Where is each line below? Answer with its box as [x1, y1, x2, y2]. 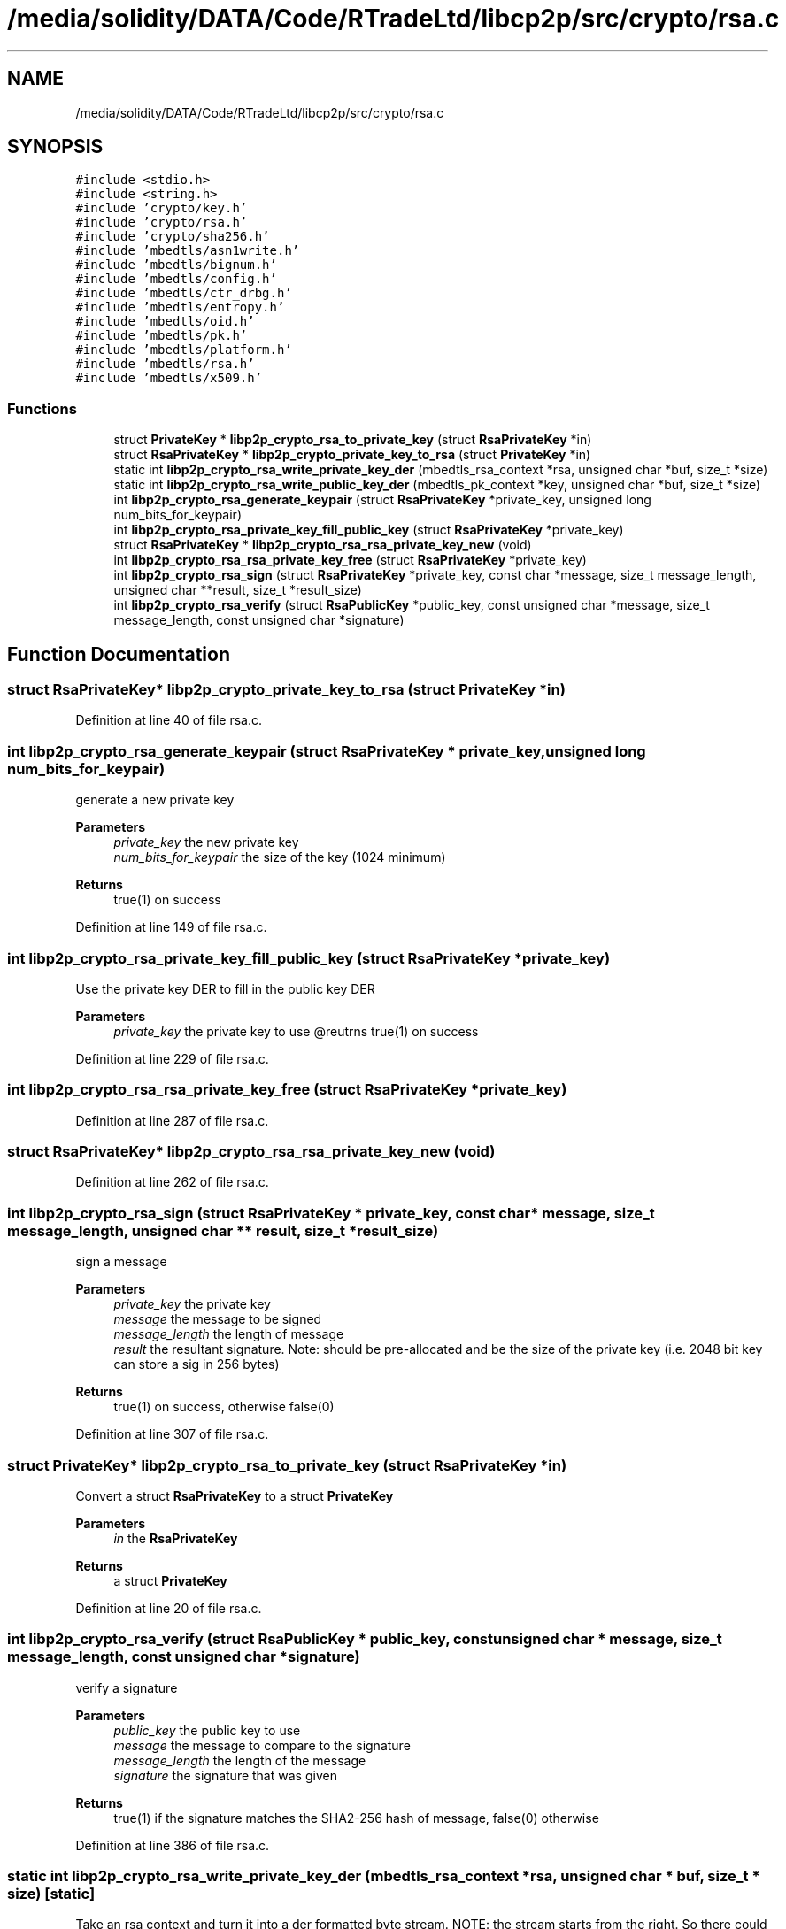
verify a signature [75, 1679, 178, 1695]
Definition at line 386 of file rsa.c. [75, 1837, 270, 1853]
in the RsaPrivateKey [113, 1530, 238, 1546]
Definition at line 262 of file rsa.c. [75, 1174, 269, 1190]
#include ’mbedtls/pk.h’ [75, 328, 248, 343]
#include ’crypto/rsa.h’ [75, 215, 248, 230]
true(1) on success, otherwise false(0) [113, 1399, 335, 1415]
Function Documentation [7, 642, 230, 665]
